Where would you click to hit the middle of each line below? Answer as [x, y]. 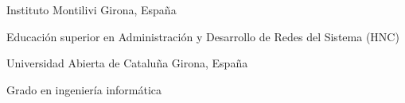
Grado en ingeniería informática [84, 89]
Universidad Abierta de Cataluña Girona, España [127, 63]
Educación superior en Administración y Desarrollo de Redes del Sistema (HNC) [203, 36]
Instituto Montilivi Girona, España [92, 10]
